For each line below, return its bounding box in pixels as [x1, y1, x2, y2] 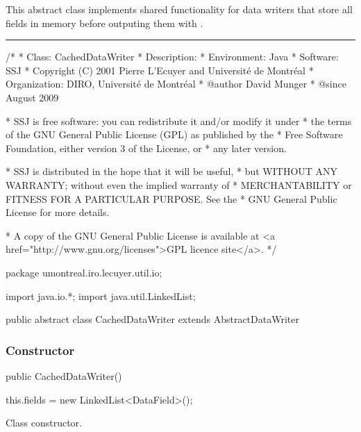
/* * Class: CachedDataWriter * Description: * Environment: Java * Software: [6, 49, 339, 64]
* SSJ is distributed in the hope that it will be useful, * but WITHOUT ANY [6, 164, 338, 178]
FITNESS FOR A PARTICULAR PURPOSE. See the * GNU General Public [6, 191, 337, 206]
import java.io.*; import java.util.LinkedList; [6, 288, 196, 303]
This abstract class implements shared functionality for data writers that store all [6, 2, 353, 16]
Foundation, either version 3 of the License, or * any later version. [6, 140, 287, 155]
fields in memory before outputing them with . [6, 15, 203, 30]
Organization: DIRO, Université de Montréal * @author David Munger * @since [6, 76, 346, 91]
